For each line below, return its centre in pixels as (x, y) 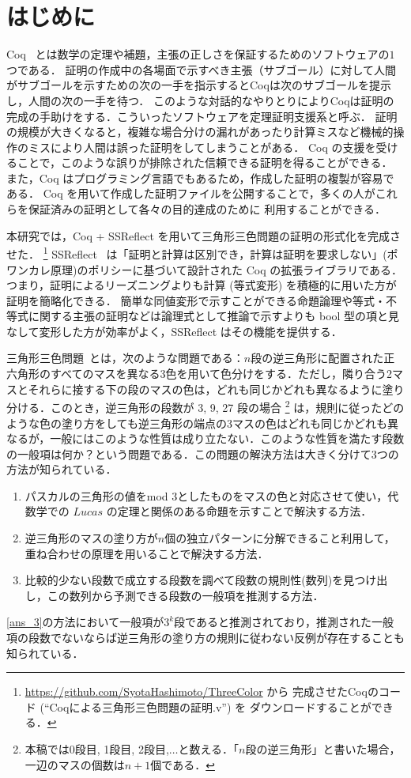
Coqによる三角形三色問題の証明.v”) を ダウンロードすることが (210, 706)
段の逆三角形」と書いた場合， (323, 749)
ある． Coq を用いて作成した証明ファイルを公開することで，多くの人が (191, 193)
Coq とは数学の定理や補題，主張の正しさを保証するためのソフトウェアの (198, 54)
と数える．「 (209, 749)
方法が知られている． (62, 469)
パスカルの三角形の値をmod (96, 495)
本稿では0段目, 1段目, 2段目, (97, 749)
